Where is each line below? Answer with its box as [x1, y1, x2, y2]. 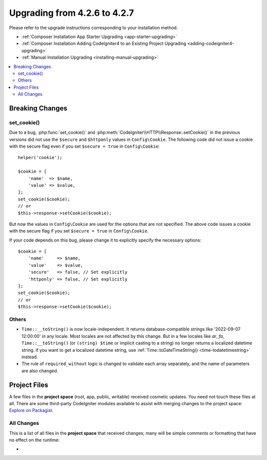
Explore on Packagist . [9, 408, 54, 414]
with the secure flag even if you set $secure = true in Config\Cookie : [9, 143, 160, 149]
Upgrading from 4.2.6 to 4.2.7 [9, 7, 134, 18]
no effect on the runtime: [9, 437, 60, 443]
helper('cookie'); [18, 155, 63, 161]
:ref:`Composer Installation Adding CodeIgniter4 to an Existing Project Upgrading [21, 41, 186, 46]
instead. [21, 354, 38, 360]
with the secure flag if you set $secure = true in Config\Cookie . [9, 228, 149, 234]
